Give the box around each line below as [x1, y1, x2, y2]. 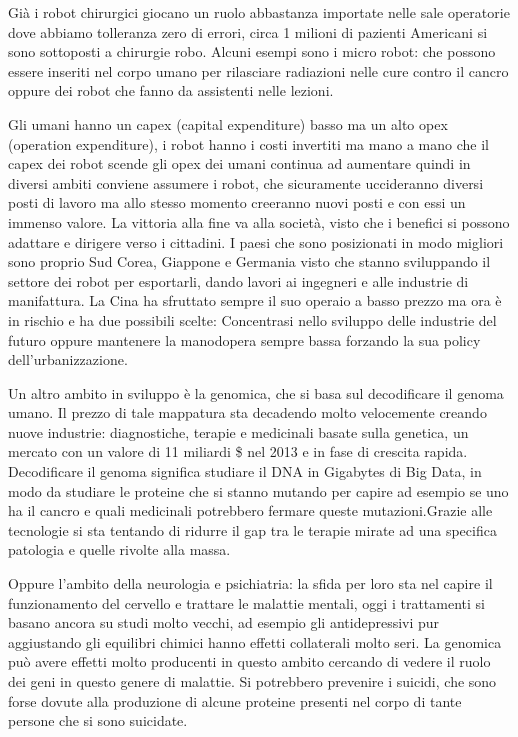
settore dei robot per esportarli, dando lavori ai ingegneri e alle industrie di [8, 270, 469, 291]
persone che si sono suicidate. [8, 710, 188, 731]
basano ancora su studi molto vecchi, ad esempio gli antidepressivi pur [8, 612, 440, 633]
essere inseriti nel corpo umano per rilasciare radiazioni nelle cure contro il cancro [8, 60, 509, 81]
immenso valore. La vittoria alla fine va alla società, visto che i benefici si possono [8, 211, 510, 232]
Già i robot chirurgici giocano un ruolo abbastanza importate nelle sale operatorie [8, 2, 510, 22]
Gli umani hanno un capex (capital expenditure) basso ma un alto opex [8, 113, 448, 134]
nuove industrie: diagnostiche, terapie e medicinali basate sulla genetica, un [8, 421, 469, 442]
